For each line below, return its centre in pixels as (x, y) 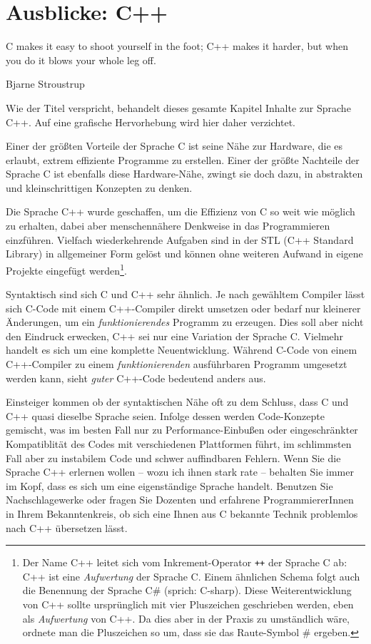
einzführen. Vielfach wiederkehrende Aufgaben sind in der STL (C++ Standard (180, 239)
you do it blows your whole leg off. (81, 60)
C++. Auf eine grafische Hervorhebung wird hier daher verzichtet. (151, 122)
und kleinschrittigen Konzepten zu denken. (99, 187)
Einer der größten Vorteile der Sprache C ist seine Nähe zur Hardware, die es (174, 146)
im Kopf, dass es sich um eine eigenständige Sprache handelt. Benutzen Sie (169, 485)
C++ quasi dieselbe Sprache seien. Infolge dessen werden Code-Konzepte (165, 415)
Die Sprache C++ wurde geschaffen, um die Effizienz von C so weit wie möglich (181, 211)
